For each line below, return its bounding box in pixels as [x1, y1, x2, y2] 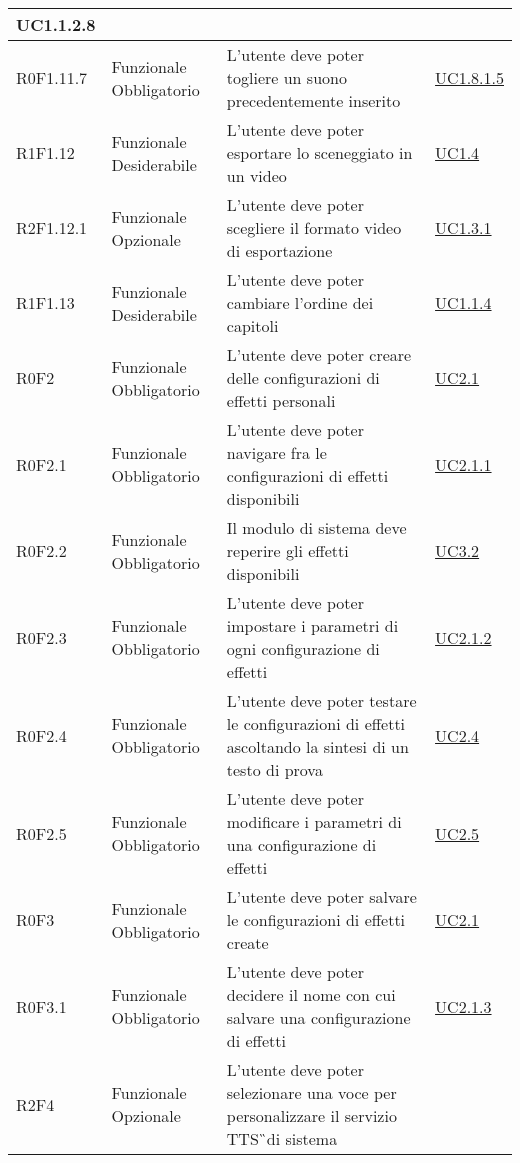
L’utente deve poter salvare [226, 885, 417, 908]
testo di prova [226, 758, 323, 781]
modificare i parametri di [226, 810, 402, 833]
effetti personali [226, 389, 336, 412]
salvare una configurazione [226, 1006, 411, 1029]
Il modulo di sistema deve [226, 516, 407, 539]
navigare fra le [226, 441, 327, 464]
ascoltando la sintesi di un [226, 735, 409, 758]
